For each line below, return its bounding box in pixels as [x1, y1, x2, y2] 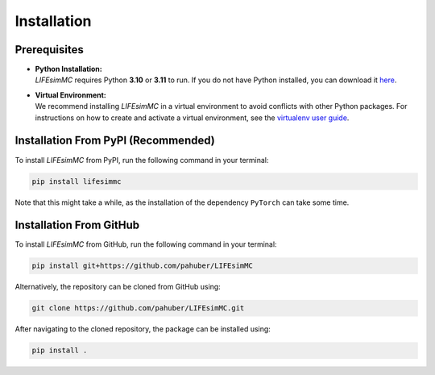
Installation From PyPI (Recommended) [14, 134, 215, 148]
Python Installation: [35, 65, 102, 74]
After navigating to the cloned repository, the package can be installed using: [14, 324, 271, 334]
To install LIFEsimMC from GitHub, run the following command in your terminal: [14, 240, 277, 249]
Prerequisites [14, 43, 84, 56]
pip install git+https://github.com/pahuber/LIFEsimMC [31, 261, 253, 270]
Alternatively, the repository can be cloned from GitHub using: [14, 282, 221, 292]
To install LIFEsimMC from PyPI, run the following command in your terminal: [14, 155, 269, 165]
